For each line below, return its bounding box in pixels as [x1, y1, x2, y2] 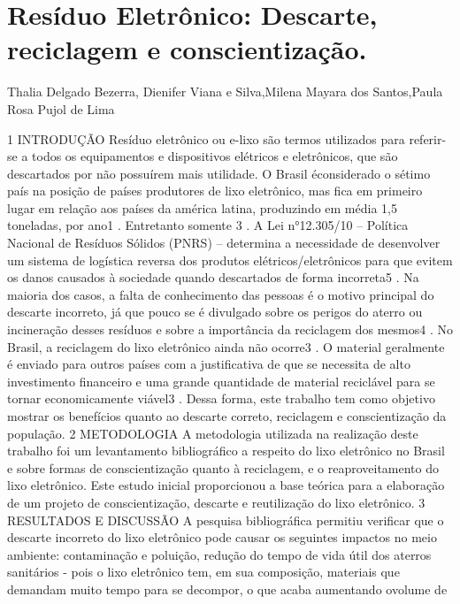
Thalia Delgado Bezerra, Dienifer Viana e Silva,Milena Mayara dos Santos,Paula [7, 82, 443, 101]
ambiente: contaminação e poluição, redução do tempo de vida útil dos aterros [7, 545, 432, 563]
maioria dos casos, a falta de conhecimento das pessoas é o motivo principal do [7, 285, 434, 303]
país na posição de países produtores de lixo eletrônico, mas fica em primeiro [7, 181, 423, 200]
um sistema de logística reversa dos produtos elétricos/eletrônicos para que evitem [7, 250, 453, 269]
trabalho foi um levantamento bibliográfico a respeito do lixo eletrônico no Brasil [7, 441, 445, 460]
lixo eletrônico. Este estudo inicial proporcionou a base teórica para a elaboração [7, 476, 445, 494]
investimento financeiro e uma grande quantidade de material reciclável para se [7, 371, 435, 390]
